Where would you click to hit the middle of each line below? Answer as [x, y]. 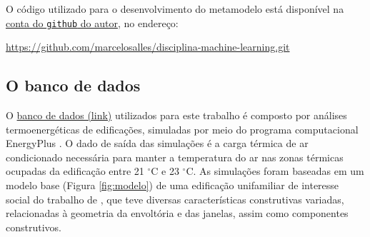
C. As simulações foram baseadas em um [275, 171]
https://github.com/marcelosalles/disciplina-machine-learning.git [148, 47]
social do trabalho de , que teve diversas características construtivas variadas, [175, 199]
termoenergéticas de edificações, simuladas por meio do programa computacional [182, 129]
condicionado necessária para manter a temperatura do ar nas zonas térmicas [175, 157]
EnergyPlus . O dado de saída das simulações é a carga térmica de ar [157, 143]
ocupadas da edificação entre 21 [75, 171]
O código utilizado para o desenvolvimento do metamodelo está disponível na [175, 9]
